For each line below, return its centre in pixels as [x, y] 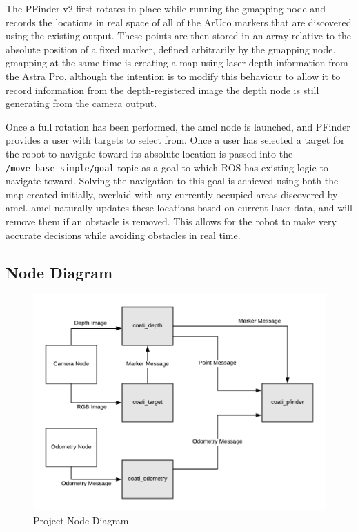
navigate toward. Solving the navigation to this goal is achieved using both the [172, 181]
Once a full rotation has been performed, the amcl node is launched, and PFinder [178, 126]
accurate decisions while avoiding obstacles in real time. [123, 235]
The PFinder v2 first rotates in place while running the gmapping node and [166, 8]
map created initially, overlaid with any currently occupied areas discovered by [172, 194]
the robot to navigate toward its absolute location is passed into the [149, 153]
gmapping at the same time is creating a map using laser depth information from [177, 63]
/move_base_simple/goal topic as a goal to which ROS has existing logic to [167, 167]
